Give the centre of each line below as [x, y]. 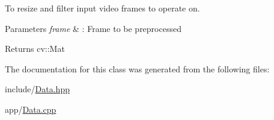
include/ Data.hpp [37, 89]
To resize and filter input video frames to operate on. [102, 8]
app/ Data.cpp [31, 109]
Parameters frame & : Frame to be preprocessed [93, 28]
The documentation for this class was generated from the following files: [137, 68]
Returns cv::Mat [35, 49]
